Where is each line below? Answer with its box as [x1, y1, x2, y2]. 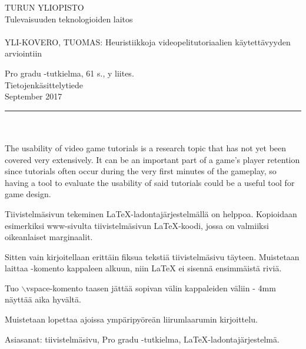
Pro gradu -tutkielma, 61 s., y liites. [5, 67, 134, 79]
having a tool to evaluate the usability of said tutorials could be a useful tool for [5, 176, 295, 188]
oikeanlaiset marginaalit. [5, 231, 93, 243]
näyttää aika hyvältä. [5, 293, 81, 305]
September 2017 [5, 90, 62, 102]
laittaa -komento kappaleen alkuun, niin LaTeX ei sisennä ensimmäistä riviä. [5, 262, 282, 274]
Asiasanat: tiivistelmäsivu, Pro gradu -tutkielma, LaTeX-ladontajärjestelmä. [5, 333, 280, 345]
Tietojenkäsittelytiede [5, 78, 84, 91]
